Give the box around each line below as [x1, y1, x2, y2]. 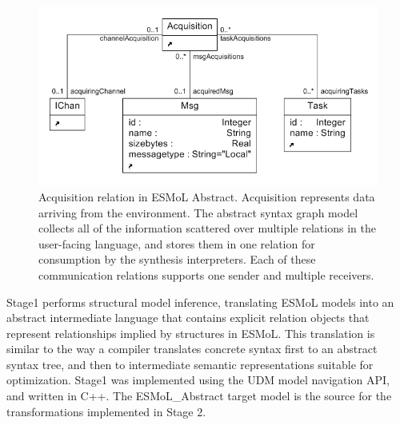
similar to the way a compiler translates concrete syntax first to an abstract [6, 340, 378, 357]
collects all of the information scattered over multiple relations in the [38, 220, 376, 236]
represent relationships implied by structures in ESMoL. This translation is [6, 324, 375, 341]
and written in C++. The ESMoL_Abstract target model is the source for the [6, 387, 392, 404]
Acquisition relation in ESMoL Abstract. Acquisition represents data [38, 188, 375, 205]
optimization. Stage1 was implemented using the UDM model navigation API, [6, 371, 390, 388]
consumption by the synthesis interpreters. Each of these [38, 251, 316, 268]
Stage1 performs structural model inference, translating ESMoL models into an [6, 293, 394, 310]
